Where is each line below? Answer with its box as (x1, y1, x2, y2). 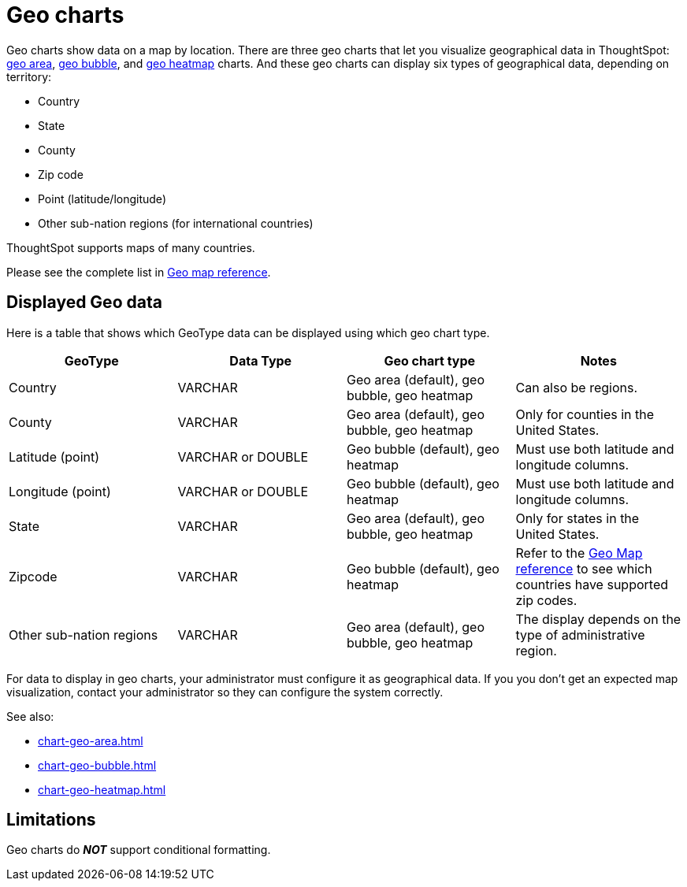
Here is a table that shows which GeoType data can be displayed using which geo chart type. (6, 325, 490, 340)
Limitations (6, 810, 96, 830)
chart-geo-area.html (38, 733, 143, 748)
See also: (6, 709, 54, 723)
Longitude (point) (9, 483, 111, 499)
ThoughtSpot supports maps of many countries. (6, 240, 255, 254)
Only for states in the (515, 510, 640, 526)
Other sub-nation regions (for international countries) (38, 216, 314, 230)
